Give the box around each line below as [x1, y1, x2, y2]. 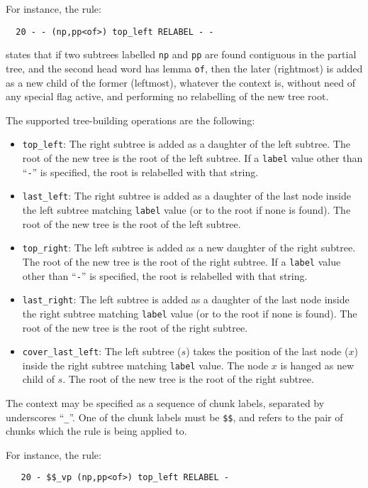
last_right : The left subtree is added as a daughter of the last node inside [22, 292, 350, 307]
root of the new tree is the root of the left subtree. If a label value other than [22, 151, 363, 165]
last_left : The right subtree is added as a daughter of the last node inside [22, 188, 351, 203]
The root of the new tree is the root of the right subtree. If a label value [22, 254, 341, 269]
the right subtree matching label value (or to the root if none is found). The [22, 305, 357, 320]
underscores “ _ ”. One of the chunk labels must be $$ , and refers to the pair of [6, 409, 343, 424]
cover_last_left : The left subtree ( [22, 344, 182, 359]
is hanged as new [280, 357, 355, 372]
